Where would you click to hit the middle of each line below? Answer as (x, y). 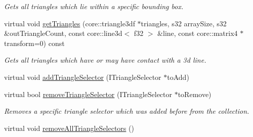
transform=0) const (34, 43)
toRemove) (195, 94)
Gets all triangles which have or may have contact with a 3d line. (105, 60)
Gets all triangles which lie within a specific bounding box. (94, 6)
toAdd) (178, 77)
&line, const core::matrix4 (198, 33)
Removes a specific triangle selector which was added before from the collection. (127, 111)
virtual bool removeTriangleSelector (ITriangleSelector (88, 94)
